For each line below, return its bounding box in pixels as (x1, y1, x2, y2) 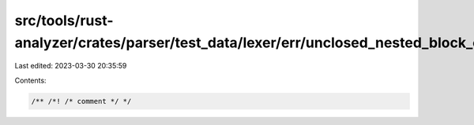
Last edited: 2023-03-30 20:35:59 (14, 61, 127, 71)
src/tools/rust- (14, 12, 114, 29)
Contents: (14, 75, 47, 85)
